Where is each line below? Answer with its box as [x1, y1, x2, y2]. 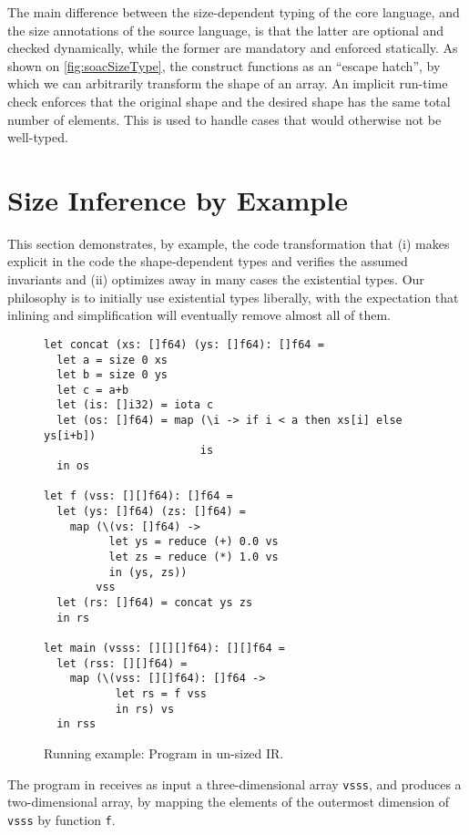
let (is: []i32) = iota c [56, 398, 214, 412]
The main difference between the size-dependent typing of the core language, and [7, 3, 460, 21]
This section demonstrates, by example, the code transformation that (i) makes [7, 233, 450, 253]
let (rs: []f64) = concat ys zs [56, 596, 253, 609]
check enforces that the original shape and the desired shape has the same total [7, 91, 451, 110]
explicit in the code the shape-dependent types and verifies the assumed [7, 252, 408, 271]
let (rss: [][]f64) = [56, 656, 188, 670]
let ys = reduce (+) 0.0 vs [108, 535, 279, 549]
